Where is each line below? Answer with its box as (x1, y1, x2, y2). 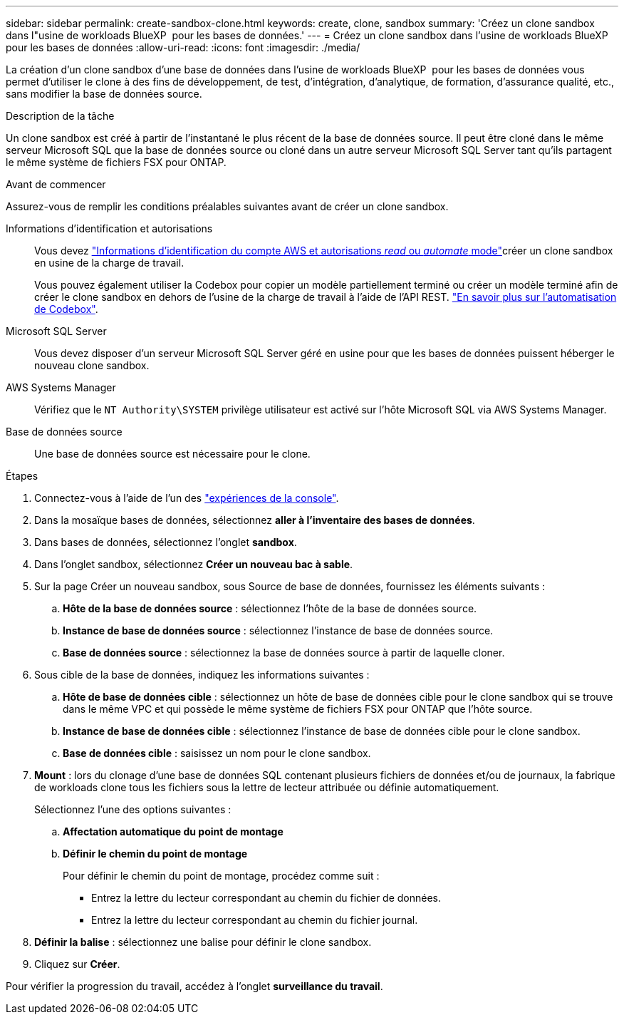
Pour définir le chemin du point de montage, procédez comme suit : (63, 870, 380, 882)
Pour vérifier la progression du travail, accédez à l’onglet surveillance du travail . (6, 980, 383, 992)
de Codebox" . (34, 303, 98, 315)
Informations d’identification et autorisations (6, 222, 213, 235)
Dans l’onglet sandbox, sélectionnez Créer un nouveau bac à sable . (34, 558, 353, 570)
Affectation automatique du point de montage (63, 825, 284, 838)
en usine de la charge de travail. (34, 257, 184, 269)
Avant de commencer (6, 178, 106, 190)
